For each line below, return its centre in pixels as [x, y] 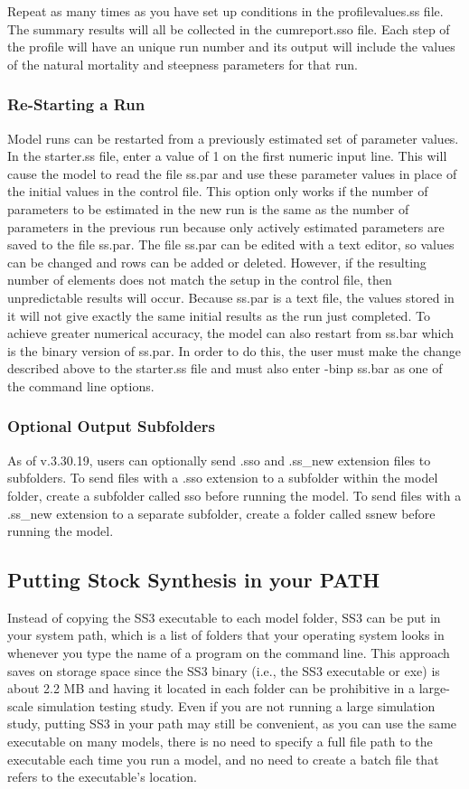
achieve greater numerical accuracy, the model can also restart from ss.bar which [231, 333]
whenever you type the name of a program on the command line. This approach [229, 653]
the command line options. [81, 385]
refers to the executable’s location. [102, 777]
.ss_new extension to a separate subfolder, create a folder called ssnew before [221, 513]
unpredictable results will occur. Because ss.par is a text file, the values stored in [231, 297]
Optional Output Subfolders [111, 426]
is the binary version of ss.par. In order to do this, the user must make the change [234, 350]
